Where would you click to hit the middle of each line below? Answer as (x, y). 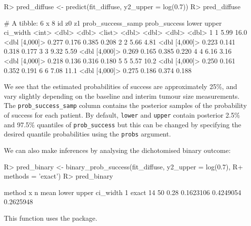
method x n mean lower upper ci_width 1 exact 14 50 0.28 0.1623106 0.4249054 (123, 192)
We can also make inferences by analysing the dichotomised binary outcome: (117, 150)
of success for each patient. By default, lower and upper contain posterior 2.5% (122, 115)
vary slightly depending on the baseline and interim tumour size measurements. (122, 96)
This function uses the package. (51, 218)
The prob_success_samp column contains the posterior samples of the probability (125, 105)
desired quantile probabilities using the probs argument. (87, 134)
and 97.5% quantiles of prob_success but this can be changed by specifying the (123, 124)
